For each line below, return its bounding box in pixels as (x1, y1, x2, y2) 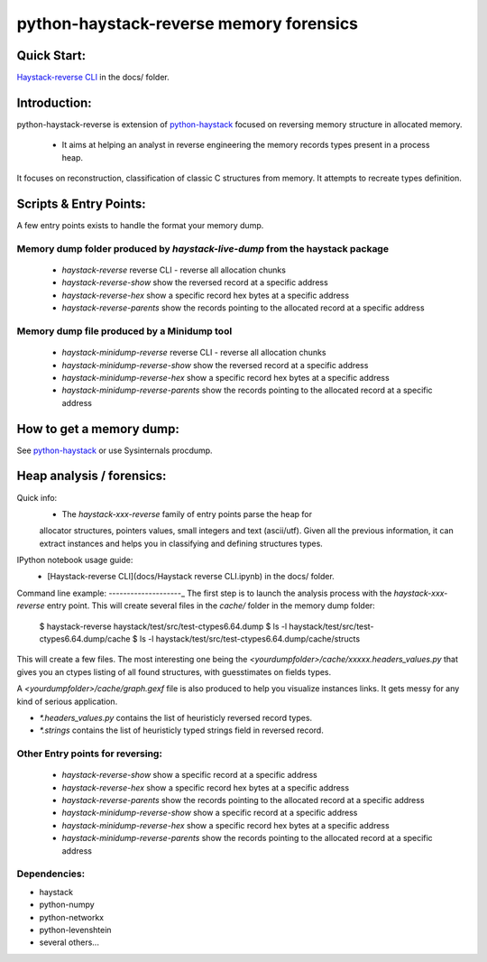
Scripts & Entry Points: (16, 196, 146, 211)
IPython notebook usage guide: (16, 555, 133, 566)
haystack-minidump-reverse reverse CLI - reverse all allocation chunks (61, 347, 326, 358)
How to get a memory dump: (16, 421, 179, 437)
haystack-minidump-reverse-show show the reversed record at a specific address (61, 359, 369, 370)
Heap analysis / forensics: (16, 468, 167, 484)
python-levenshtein (39, 924, 112, 935)
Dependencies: (16, 867, 86, 880)
